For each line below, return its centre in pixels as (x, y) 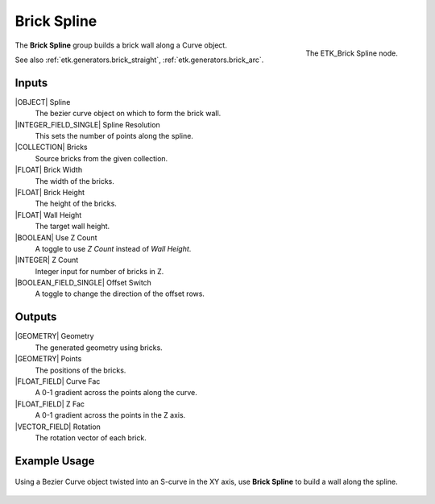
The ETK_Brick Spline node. (352, 53)
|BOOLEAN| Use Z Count (56, 237)
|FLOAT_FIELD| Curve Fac (58, 381)
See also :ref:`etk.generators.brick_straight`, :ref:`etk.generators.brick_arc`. (139, 60)
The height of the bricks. (76, 204)
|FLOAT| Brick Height (50, 192)
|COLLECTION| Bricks (51, 147)
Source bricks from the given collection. (101, 158)
